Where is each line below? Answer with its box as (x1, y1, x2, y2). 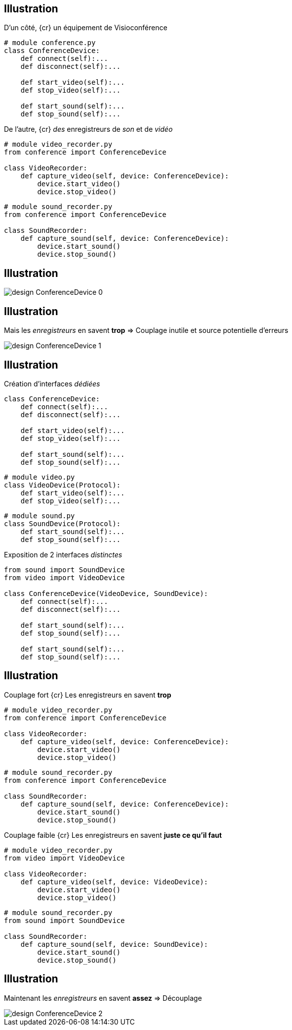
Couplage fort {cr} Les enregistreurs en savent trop (4, 690, 171, 699)
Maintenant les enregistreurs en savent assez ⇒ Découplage (4, 993, 202, 1002)
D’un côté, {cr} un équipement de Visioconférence (4, 23, 167, 32)
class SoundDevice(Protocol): (4, 519, 121, 528)
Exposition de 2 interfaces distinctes (4, 550, 123, 559)
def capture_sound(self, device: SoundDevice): (20, 940, 209, 948)
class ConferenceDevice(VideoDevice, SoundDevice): (4, 589, 209, 597)
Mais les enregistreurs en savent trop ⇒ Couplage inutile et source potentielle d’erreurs (4, 326, 289, 335)
